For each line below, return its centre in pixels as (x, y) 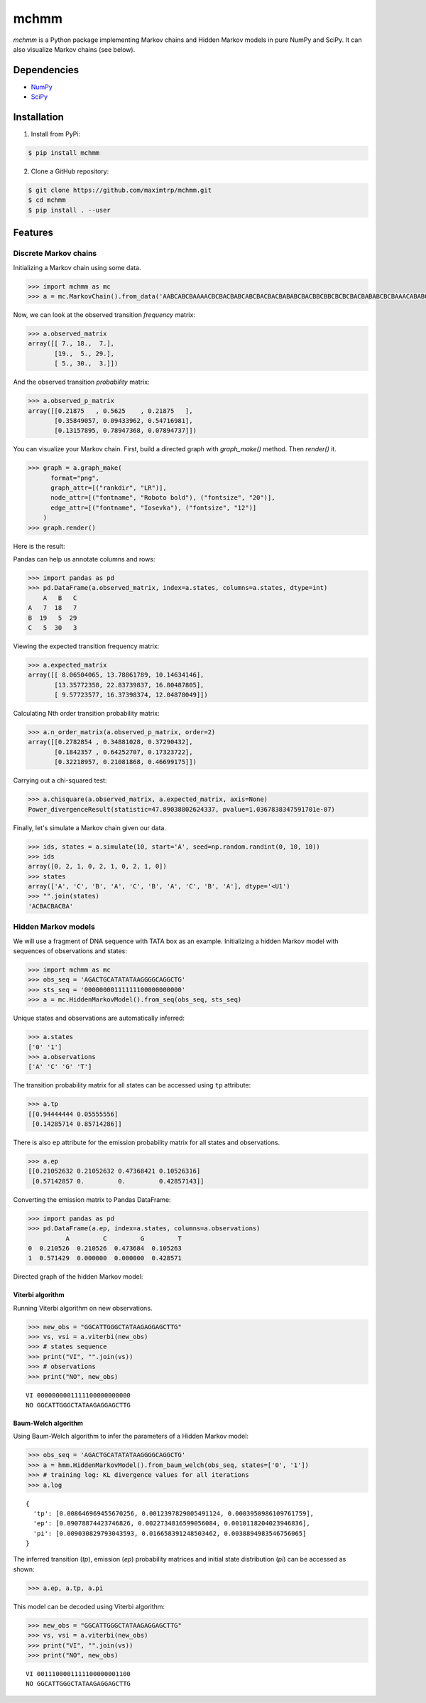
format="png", (75, 478)
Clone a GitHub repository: (70, 171)
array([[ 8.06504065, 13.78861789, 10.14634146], (116, 675)
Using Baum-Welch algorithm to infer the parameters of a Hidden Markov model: (131, 1436)
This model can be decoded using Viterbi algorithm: (89, 1606)
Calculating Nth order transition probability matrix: (86, 714)
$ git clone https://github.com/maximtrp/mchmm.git (120, 190)
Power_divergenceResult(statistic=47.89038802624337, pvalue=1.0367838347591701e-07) (181, 809)
